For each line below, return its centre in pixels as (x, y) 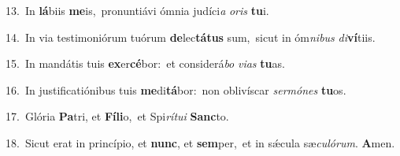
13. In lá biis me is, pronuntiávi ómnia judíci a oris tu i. (137, 10)
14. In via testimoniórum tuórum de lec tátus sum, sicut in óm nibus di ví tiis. (191, 37)
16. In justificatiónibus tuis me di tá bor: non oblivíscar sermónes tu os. (176, 89)
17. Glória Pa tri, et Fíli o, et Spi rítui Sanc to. (117, 116)
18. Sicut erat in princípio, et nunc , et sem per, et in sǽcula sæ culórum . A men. (200, 142)
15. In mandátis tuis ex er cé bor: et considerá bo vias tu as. (145, 63)
